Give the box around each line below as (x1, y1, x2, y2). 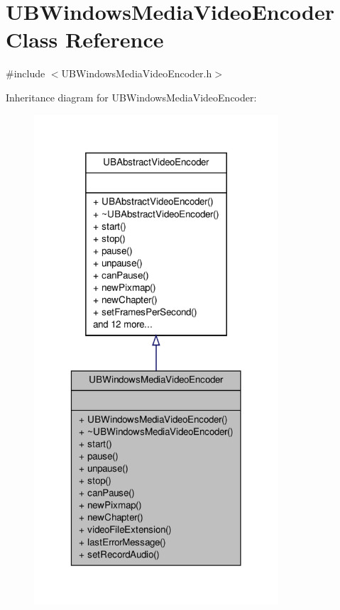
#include (6, 66, 45, 81)
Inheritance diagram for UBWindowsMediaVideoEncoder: (6, 89, 257, 104)
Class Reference (6, 25, 164, 54)
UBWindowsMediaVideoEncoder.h (61, 66, 212, 81)
